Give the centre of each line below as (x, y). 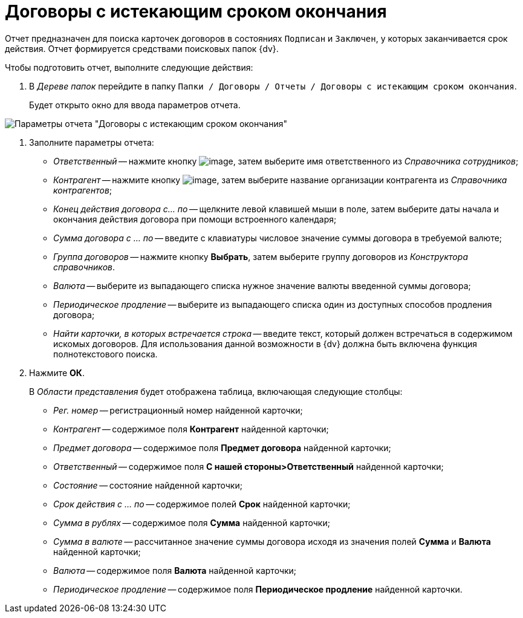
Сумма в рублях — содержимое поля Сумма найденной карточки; (192, 522)
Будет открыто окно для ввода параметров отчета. (135, 105)
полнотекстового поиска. (106, 354)
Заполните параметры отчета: (92, 142)
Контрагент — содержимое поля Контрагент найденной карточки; (191, 429)
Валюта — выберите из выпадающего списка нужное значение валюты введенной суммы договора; (262, 285)
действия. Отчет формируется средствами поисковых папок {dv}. (142, 48)
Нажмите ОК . (57, 372)
